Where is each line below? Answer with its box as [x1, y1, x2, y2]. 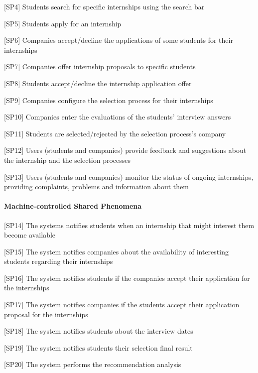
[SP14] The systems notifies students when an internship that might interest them [4, 220, 255, 230]
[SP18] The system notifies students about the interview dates [4, 326, 193, 336]
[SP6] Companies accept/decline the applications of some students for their [4, 35, 233, 45]
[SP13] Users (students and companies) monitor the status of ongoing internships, [4, 171, 254, 182]
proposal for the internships [4, 309, 88, 319]
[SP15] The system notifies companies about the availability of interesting [4, 246, 229, 256]
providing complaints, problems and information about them [4, 181, 189, 192]
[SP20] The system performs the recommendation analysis [4, 359, 181, 370]
